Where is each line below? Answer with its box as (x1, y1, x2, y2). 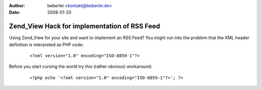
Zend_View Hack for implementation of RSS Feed (9, 22, 160, 30)
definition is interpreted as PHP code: (9, 42, 84, 47)
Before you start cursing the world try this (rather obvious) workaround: (9, 63, 152, 70)
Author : (9, 3, 25, 8)
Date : (9, 10, 20, 15)
